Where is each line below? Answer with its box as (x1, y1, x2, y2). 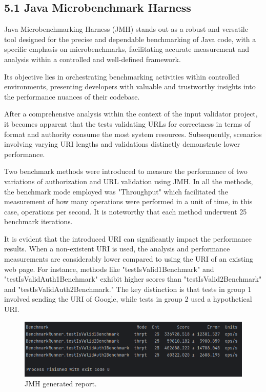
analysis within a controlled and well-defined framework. (4, 53, 181, 64)
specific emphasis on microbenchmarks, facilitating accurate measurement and (4, 44, 250, 54)
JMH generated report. (25, 378, 97, 389)
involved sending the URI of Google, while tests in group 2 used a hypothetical (4, 293, 252, 304)
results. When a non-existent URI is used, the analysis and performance (4, 243, 230, 254)
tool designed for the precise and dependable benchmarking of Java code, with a (4, 33, 256, 44)
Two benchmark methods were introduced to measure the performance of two (4, 166, 248, 177)
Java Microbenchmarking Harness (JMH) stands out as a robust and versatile (4, 24, 248, 34)
